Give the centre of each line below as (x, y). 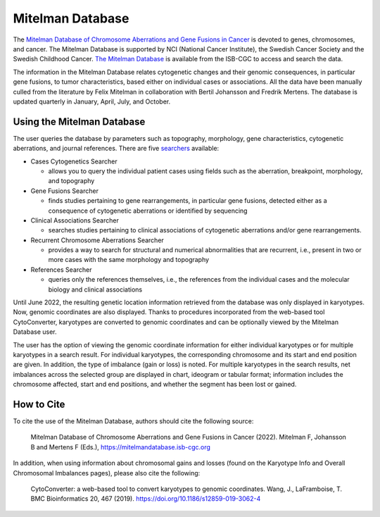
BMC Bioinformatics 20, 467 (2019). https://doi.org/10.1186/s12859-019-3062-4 (146, 499)
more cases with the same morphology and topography (129, 260)
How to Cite (39, 404)
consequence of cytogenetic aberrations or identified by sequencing (148, 211)
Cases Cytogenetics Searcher (74, 161)
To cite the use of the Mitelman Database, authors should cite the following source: (133, 421)
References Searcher (61, 269)
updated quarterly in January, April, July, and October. (92, 101)
